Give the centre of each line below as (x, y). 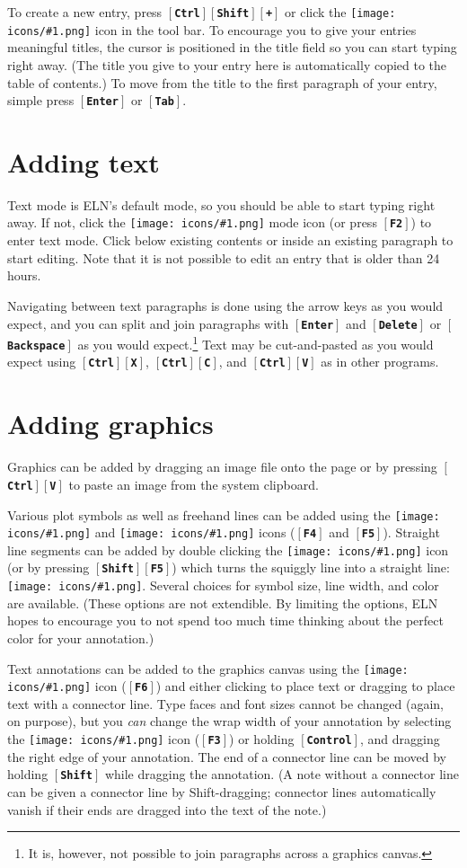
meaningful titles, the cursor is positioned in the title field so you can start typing (232, 47)
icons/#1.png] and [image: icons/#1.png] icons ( (151, 532)
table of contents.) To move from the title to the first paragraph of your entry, (222, 82)
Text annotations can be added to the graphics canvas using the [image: (208, 668)
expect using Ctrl (61, 362)
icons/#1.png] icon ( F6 (78, 686)
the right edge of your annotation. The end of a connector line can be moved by (227, 756)
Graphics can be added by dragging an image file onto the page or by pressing (222, 467)
